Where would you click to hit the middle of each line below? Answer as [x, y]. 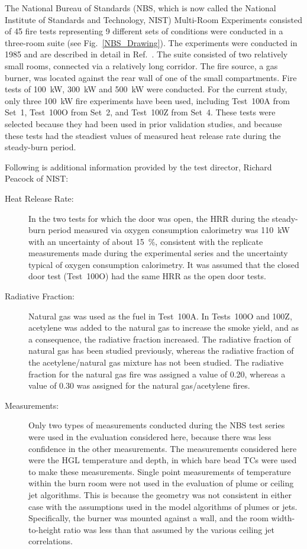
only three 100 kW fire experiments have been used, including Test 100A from [147, 100]
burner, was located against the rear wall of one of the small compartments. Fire [151, 77]
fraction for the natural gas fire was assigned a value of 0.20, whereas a [157, 374]
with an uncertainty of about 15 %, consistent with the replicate [146, 241]
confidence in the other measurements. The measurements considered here [163, 448]
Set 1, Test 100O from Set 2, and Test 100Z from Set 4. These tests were [140, 112]
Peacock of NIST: [37, 178]
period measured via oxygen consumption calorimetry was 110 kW [169, 230]
